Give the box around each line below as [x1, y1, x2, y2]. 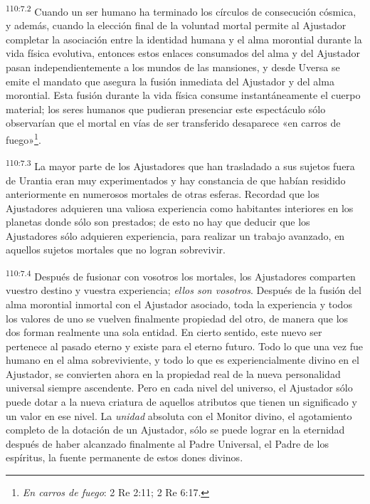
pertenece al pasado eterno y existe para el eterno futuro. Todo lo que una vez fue [6, 338, 363, 353]
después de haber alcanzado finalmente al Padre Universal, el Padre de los [6, 436, 329, 451]
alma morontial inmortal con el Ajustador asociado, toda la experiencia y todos [6, 296, 352, 311]
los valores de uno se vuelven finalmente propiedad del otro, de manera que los [6, 310, 349, 325]
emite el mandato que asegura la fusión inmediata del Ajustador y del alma [6, 73, 334, 88]
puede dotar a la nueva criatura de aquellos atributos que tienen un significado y [6, 394, 357, 409]
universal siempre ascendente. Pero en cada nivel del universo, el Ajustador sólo [6, 380, 353, 395]
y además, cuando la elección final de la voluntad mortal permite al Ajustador [6, 18, 347, 33]
